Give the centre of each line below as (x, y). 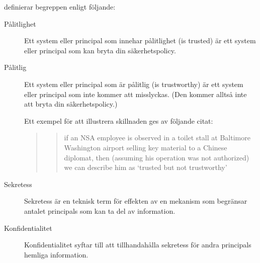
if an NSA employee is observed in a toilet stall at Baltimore (157, 138)
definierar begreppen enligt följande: (60, 7)
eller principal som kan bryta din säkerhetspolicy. (100, 50)
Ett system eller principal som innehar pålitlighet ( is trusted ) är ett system (140, 40)
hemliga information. (56, 254)
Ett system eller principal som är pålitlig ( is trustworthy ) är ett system (134, 84)
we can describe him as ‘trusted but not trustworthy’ (146, 167)
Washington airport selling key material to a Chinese (146, 147)
